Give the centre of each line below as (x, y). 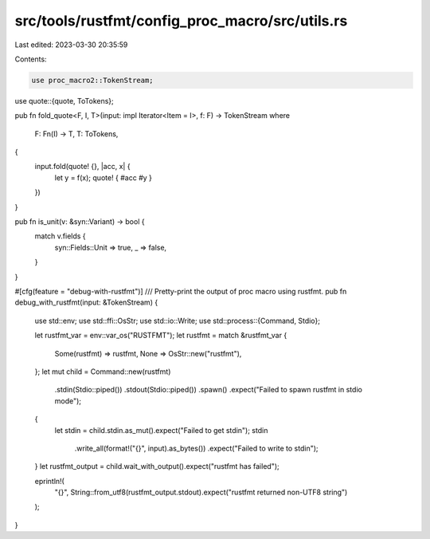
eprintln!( (50, 481)
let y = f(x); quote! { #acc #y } (104, 177)
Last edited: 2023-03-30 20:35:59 (71, 45)
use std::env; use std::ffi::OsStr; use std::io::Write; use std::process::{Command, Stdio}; (177, 321)
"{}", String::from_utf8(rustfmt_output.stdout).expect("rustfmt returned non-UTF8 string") (201, 492)
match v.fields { (61, 236)
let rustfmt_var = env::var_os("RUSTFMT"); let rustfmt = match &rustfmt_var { (161, 336)
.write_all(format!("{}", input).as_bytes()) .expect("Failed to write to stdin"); (196, 448)
